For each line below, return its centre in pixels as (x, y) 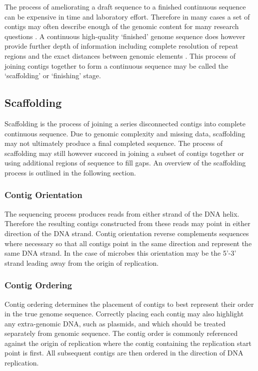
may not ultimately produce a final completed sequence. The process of (114, 143)
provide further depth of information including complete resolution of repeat (121, 46)
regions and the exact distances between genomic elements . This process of (120, 55)
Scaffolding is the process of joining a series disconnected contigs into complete (125, 123)
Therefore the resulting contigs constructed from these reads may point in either (127, 223)
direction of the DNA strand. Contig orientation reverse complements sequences (127, 233)
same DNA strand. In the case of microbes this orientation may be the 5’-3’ (120, 253)
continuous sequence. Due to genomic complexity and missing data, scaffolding (125, 133)
